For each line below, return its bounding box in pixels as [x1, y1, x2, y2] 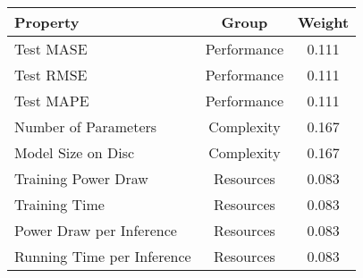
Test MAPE [14, 90, 89, 111]
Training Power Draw [14, 168, 148, 189]
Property [14, 12, 80, 32]
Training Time [14, 194, 105, 215]
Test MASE [14, 38, 88, 59]
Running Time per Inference [14, 246, 191, 266]
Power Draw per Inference [14, 220, 177, 240]
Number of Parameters [14, 116, 157, 137]
